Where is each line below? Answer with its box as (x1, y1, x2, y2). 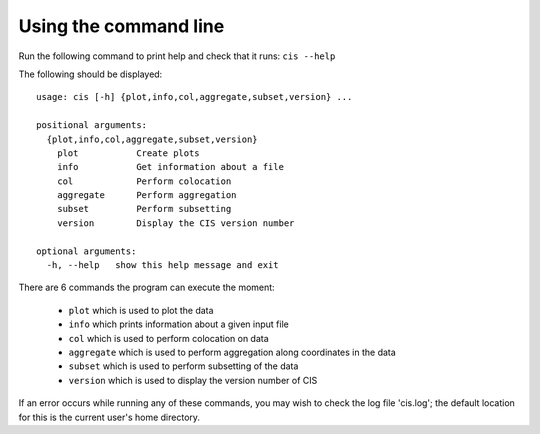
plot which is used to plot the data (68, 304, 214, 316)
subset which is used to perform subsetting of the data (68, 360, 299, 372)
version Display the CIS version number (56, 217, 295, 229)
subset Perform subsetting (56, 203, 232, 215)
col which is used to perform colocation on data (68, 332, 269, 344)
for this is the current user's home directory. (18, 411, 200, 423)
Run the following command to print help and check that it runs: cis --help (18, 50, 336, 62)
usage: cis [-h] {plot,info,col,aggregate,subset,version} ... (36, 91, 353, 103)
